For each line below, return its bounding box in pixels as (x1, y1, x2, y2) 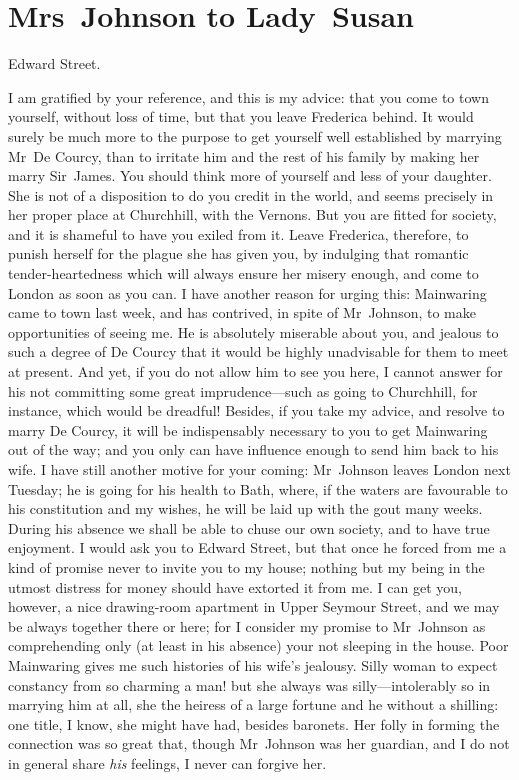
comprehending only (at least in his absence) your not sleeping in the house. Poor (8, 635, 509, 656)
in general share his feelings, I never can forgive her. (8, 752, 327, 773)
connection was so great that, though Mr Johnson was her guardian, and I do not (8, 733, 510, 754)
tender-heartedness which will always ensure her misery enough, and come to (8, 263, 479, 284)
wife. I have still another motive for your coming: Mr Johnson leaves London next (8, 459, 511, 479)
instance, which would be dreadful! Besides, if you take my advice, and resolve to (8, 400, 505, 421)
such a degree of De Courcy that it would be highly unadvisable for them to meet (8, 341, 509, 362)
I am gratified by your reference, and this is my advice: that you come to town (8, 86, 489, 107)
